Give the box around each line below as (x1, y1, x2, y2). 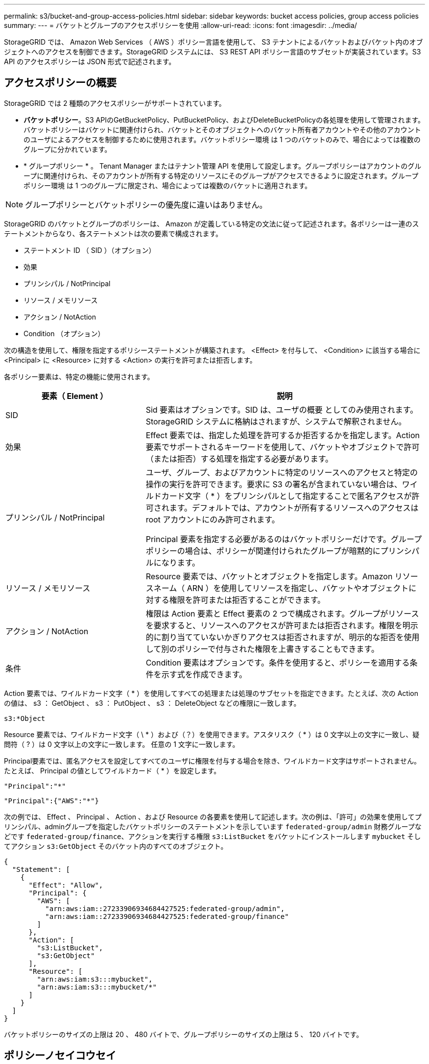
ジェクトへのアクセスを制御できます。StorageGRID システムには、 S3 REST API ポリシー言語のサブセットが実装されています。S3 (4, 48, 421, 56)
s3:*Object (4, 714, 46, 722)
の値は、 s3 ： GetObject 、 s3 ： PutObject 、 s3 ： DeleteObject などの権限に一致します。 (4, 698, 301, 707)
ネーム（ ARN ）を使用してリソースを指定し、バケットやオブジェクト (153, 583, 409, 593)
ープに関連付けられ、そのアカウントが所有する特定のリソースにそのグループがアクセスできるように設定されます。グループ (24, 171, 419, 180)
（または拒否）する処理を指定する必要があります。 (145, 453, 334, 464)
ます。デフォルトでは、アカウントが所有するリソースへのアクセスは (169, 502, 419, 513)
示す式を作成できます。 (161, 669, 247, 679)
